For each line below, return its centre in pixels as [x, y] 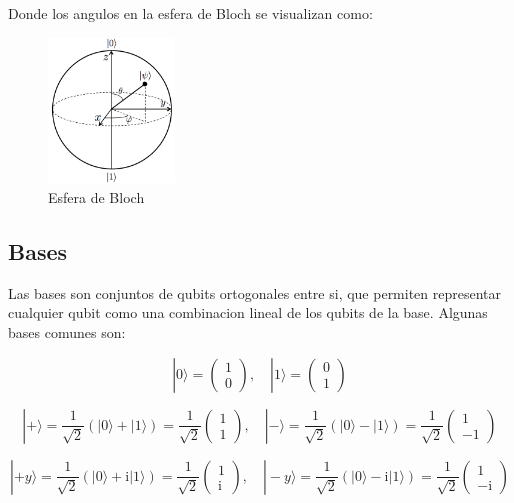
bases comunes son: [67, 331]
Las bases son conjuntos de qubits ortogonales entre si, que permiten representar [255, 292]
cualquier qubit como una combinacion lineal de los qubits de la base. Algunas [248, 312]
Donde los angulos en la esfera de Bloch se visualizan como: [190, 13]
